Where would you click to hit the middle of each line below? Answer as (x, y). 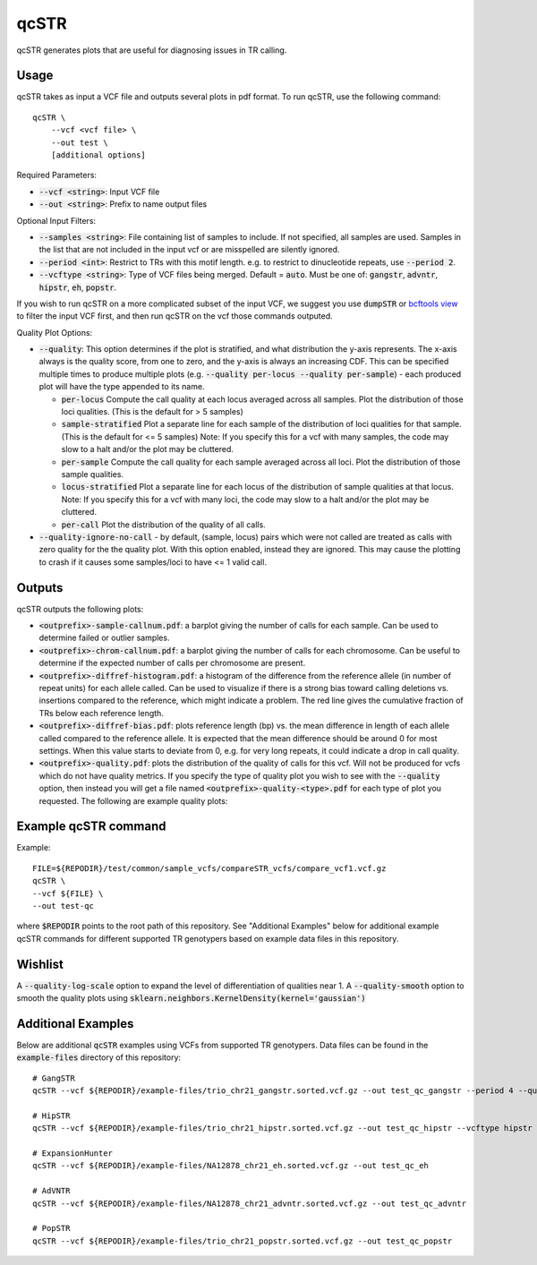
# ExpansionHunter (73, 1154)
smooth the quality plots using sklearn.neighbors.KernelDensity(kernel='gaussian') (191, 998)
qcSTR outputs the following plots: (80, 609)
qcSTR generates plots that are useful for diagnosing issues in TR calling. (152, 50)
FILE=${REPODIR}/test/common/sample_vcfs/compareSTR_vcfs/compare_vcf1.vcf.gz (209, 868)
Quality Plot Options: (55, 332)
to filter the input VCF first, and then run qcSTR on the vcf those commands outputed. (175, 316)
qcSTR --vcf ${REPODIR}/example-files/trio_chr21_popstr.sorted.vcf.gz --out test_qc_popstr (243, 1241)
